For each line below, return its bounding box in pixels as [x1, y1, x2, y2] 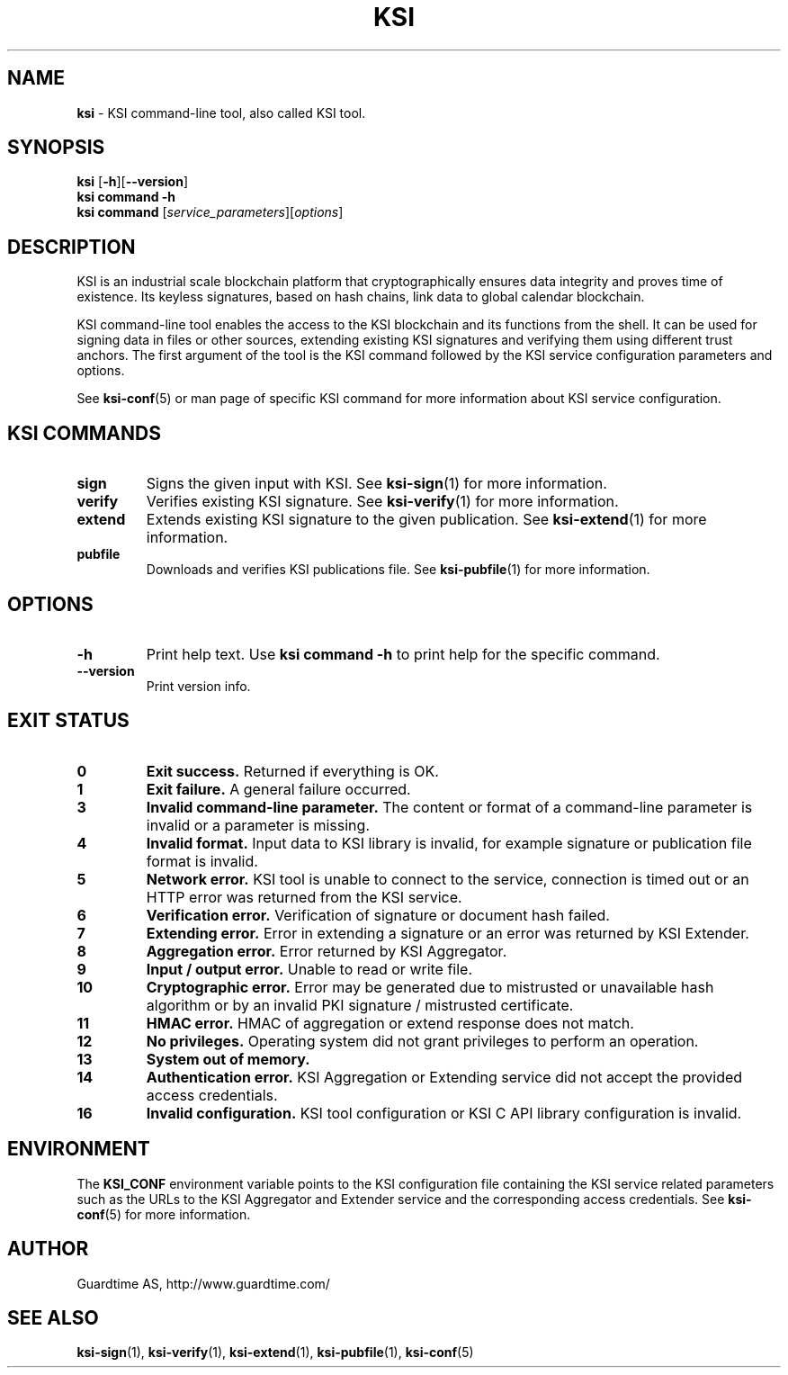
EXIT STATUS [7, 709, 130, 732]
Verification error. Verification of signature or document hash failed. [146, 905, 610, 924]
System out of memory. [146, 1049, 310, 1068]
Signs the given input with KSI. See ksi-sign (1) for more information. [146, 474, 607, 493]
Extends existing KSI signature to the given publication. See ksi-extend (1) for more [146, 510, 707, 529]
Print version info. [146, 678, 251, 694]
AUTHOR [7, 1237, 89, 1261]
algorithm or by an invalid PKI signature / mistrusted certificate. [146, 995, 574, 1014]
